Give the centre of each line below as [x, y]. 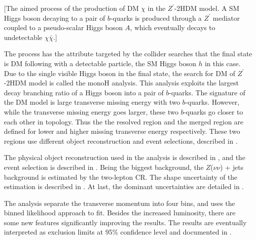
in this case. [223, 63]
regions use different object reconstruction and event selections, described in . [121, 140]
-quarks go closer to [213, 111]
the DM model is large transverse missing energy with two [92, 102]
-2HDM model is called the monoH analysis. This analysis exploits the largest [122, 83]
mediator [226, 18]
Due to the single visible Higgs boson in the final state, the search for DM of [120, 73]
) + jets [232, 167]
